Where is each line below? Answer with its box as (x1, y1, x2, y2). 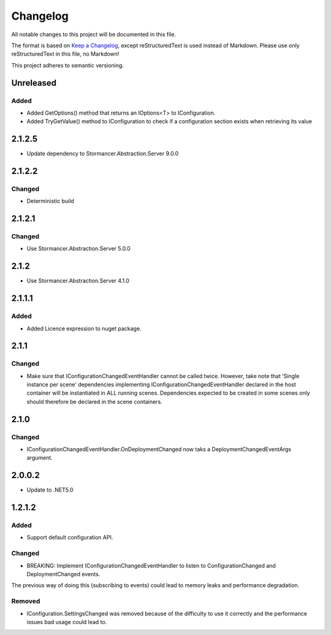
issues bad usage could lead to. (26, 618, 107, 625)
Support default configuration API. (26, 534, 113, 541)
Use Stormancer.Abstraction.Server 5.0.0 (26, 245, 131, 253)
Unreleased (11, 77, 57, 88)
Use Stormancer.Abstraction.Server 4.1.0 (26, 277, 130, 284)
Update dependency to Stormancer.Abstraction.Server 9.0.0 (26, 150, 179, 158)
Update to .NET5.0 (26, 486, 74, 493)
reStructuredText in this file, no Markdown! (11, 50, 120, 58)
